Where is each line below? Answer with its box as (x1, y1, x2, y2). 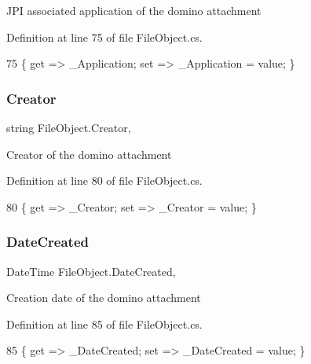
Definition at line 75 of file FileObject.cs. (6, 28, 203, 45)
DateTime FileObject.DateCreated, (6, 263, 176, 279)
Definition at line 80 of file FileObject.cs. (6, 172, 203, 189)
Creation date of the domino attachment (6, 289, 201, 306)
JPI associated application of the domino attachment (6, 2, 262, 18)
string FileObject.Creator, (6, 119, 131, 135)
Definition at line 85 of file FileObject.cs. (6, 315, 203, 332)
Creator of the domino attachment (6, 145, 172, 162)
